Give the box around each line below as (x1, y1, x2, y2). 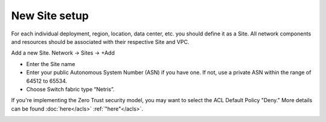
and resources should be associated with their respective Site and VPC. (11, 38, 190, 45)
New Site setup (11, 9, 89, 22)
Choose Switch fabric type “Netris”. (26, 85, 115, 93)
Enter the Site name (26, 60, 75, 67)
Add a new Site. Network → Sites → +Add (11, 49, 115, 56)
